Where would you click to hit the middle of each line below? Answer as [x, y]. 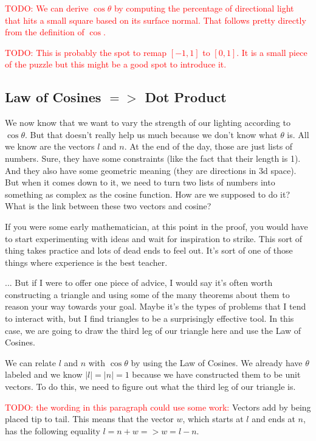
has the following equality [53, 430]
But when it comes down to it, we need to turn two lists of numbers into [140, 182]
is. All [298, 134]
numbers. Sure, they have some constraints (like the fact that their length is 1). [153, 158]
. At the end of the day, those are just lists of [208, 146]
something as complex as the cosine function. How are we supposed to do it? [148, 194]
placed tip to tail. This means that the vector [89, 419]
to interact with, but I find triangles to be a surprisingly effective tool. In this [149, 318]
